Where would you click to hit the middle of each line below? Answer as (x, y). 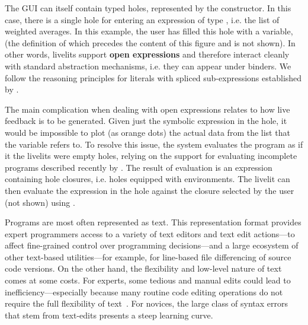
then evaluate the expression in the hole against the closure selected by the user (150, 190)
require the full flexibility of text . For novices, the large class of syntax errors (147, 303)
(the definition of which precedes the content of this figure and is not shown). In (150, 42)
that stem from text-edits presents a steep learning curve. (109, 315)
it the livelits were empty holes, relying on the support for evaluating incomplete (151, 156)
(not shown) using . (40, 202)
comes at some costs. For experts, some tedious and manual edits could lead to (148, 280)
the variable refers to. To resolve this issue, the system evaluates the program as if (154, 144)
